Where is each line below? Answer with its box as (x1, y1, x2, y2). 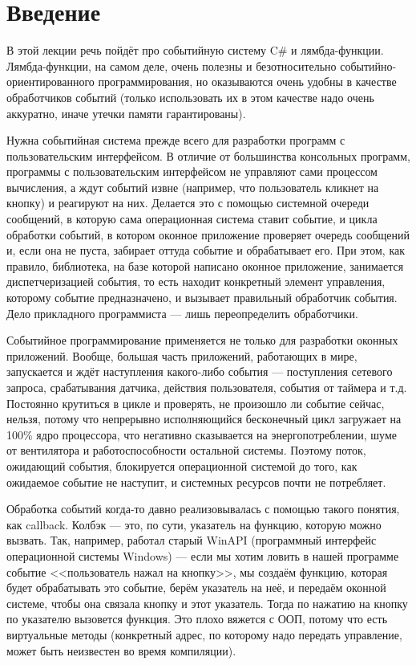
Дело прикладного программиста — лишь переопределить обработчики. (6, 304, 358, 321)
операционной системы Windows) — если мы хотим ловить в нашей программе (6, 547, 399, 564)
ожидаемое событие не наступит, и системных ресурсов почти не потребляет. (6, 473, 386, 490)
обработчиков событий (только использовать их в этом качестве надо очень (6, 88, 374, 105)
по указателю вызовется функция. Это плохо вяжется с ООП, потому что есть (6, 610, 388, 627)
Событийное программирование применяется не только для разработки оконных (6, 332, 398, 349)
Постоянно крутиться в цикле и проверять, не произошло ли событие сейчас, (6, 394, 385, 411)
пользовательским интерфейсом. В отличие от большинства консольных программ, (6, 147, 410, 164)
